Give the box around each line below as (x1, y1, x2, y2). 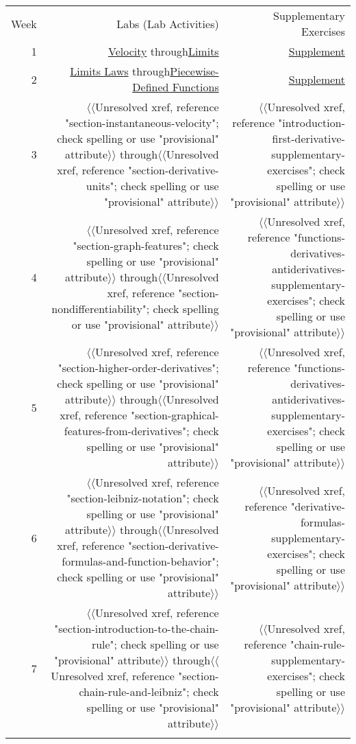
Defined (132, 79, 169, 95)
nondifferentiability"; (51, 300, 150, 316)
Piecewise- (170, 63, 219, 79)
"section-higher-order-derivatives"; (58, 360, 219, 375)
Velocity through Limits (107, 43, 219, 59)
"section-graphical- (130, 407, 219, 423)
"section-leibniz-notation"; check (66, 490, 219, 506)
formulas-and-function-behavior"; (62, 553, 219, 569)
